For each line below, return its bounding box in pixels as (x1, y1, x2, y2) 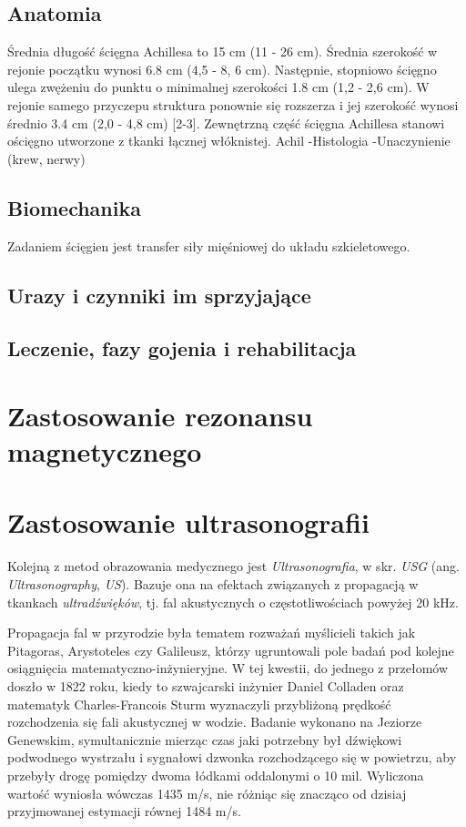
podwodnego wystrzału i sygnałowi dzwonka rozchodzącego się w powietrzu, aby (7, 748, 457, 767)
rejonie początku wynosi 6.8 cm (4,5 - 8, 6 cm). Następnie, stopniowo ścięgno (7, 59, 437, 78)
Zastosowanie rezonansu (7, 396, 313, 434)
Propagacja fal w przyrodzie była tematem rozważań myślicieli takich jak (7, 623, 416, 642)
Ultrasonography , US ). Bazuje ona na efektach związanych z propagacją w (7, 575, 419, 593)
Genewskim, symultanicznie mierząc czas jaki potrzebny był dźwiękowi (7, 730, 402, 749)
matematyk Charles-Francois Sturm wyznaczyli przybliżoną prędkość (7, 694, 391, 713)
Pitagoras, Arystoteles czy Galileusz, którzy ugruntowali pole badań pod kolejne (7, 640, 454, 659)
